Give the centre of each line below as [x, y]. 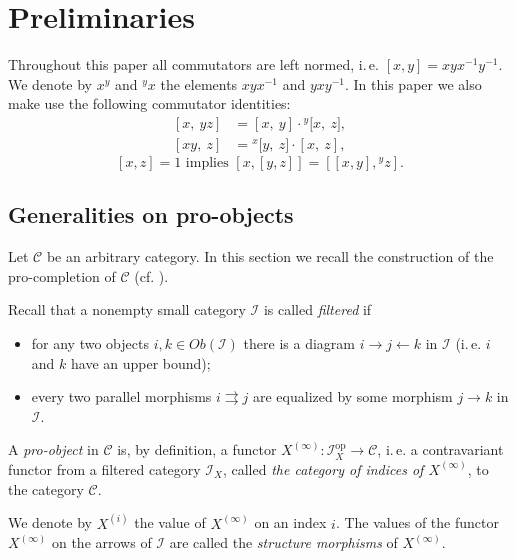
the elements [199, 83]
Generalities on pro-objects [151, 214]
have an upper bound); [140, 362]
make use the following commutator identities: [149, 103]
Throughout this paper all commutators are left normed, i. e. [193, 64]
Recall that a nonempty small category [127, 309]
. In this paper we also [413, 83]
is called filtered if [317, 309]
